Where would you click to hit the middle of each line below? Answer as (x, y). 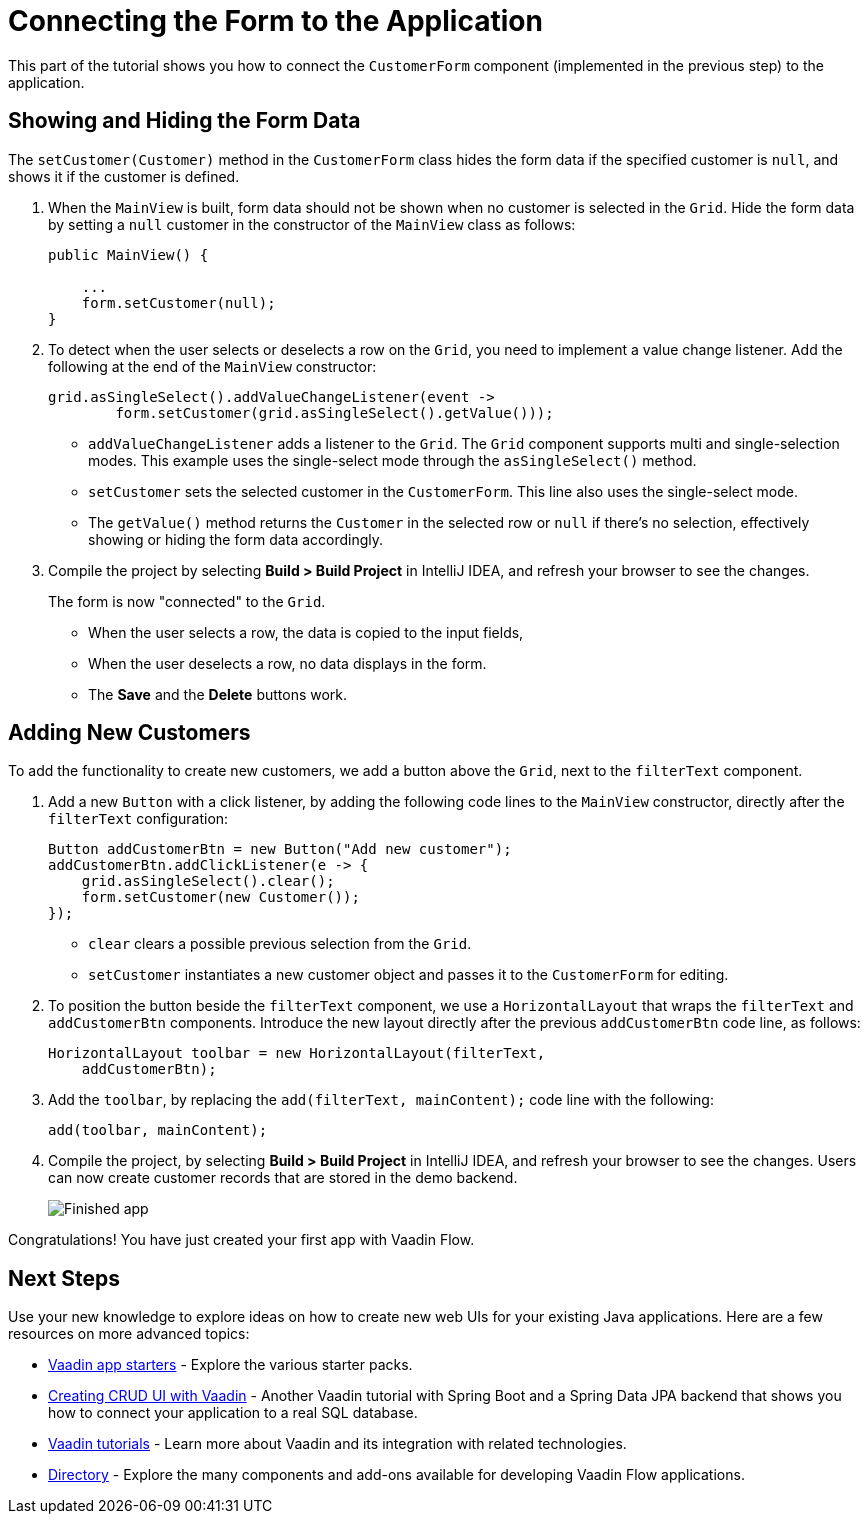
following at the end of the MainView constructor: (212, 366)
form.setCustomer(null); (178, 302)
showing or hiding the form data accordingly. (236, 539)
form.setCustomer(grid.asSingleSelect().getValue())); (334, 412)
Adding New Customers (129, 733)
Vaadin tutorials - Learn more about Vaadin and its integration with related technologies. (337, 1444)
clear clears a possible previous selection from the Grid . (280, 944)
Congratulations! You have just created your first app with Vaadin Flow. (241, 1240)
